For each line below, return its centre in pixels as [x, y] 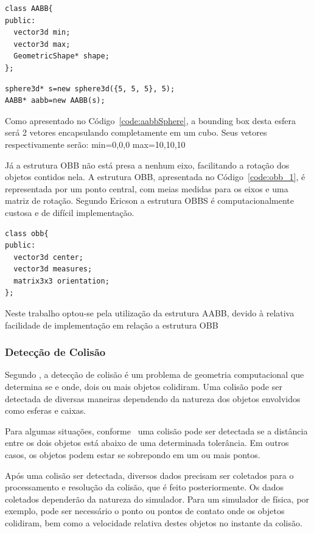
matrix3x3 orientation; [61, 281]
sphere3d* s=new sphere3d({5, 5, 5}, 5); [90, 89]
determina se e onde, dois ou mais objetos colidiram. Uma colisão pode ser [144, 387]
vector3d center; [48, 257]
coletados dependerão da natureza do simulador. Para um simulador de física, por [157, 499]
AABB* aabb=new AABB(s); [55, 101]
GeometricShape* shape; [61, 56]
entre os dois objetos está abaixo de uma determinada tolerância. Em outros [147, 443]
